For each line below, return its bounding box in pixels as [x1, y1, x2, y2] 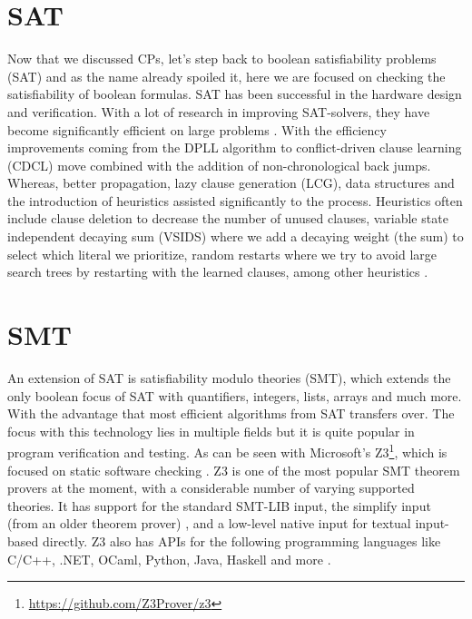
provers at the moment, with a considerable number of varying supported [7, 478, 415, 497]
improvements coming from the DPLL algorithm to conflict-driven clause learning [7, 138, 462, 157]
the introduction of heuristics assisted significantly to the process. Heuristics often [7, 191, 463, 210]
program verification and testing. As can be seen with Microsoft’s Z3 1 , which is [7, 440, 447, 461]
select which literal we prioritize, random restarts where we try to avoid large [7, 244, 438, 263]
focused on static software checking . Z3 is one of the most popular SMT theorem [7, 460, 460, 479]
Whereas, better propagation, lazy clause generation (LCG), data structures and [7, 173, 455, 192]
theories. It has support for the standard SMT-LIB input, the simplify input [7, 496, 431, 515]
